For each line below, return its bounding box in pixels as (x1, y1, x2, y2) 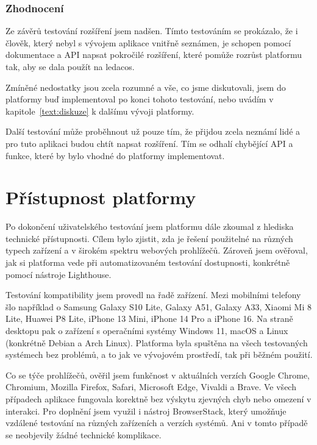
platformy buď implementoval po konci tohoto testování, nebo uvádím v (5, 93, 274, 105)
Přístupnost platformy (5, 185, 196, 210)
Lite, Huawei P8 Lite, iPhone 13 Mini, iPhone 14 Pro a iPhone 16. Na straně (5, 312, 293, 325)
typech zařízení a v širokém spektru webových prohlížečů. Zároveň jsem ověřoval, (5, 244, 308, 257)
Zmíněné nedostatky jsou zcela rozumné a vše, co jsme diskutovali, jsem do (5, 80, 286, 93)
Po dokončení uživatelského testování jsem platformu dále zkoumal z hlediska (5, 220, 294, 233)
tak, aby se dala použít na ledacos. (5, 60, 135, 73)
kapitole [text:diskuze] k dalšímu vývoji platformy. (5, 104, 194, 117)
